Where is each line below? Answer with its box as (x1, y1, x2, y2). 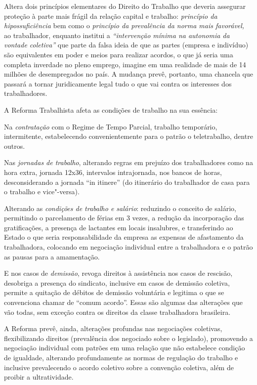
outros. (4, 140, 25, 151)
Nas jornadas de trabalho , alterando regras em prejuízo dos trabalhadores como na (4, 157, 253, 168)
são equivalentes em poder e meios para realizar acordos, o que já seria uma (4, 49, 233, 59)
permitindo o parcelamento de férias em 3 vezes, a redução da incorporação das (4, 213, 244, 223)
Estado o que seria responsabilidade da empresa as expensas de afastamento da (4, 232, 244, 242)
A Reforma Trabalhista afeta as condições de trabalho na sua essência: (4, 104, 218, 115)
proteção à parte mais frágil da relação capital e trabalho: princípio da (4, 10, 217, 21)
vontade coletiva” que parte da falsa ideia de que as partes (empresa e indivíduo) (4, 40, 249, 50)
